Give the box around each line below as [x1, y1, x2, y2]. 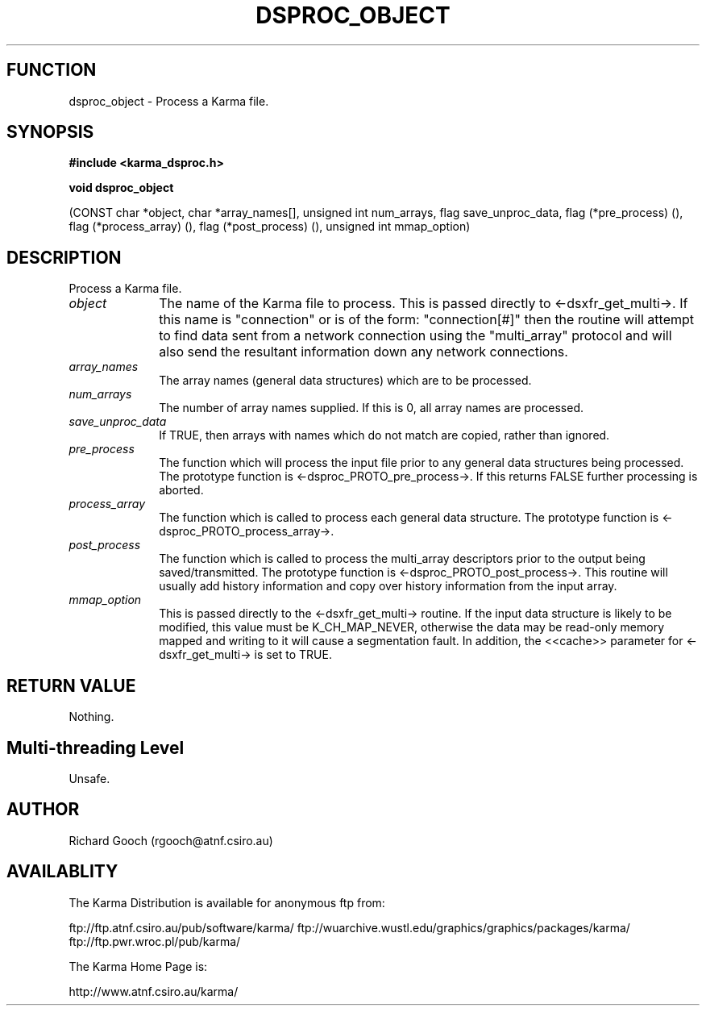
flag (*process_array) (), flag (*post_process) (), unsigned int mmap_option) [69, 219, 471, 234]
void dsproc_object [69, 181, 174, 195]
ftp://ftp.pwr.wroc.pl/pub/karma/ [69, 934, 241, 948]
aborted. [159, 483, 204, 498]
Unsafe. [69, 771, 110, 785]
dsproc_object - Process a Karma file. [69, 94, 269, 108]
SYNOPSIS [6, 122, 94, 143]
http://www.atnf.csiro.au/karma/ [69, 984, 239, 998]
